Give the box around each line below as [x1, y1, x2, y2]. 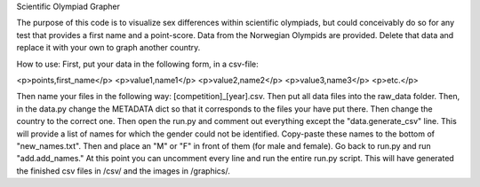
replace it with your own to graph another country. [16, 43, 201, 53]
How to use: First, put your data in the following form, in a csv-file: [16, 58, 259, 69]
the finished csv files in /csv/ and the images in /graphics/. [16, 165, 230, 176]
